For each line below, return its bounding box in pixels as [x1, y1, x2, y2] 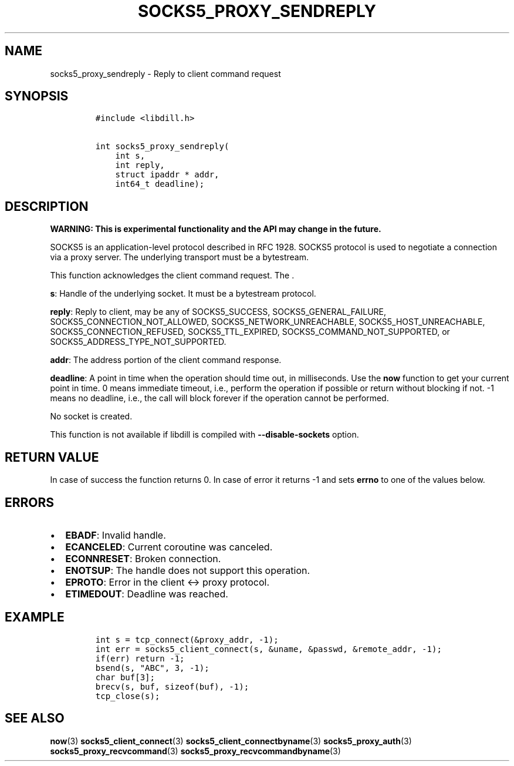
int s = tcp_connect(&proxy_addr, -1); [95, 634, 279, 644]
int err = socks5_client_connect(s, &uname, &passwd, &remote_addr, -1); [95, 644, 442, 654]
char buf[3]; [95, 672, 155, 682]
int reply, [115, 160, 165, 170]
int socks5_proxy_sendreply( [95, 142, 229, 152]
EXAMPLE [5, 610, 65, 625]
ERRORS [5, 495, 55, 510]
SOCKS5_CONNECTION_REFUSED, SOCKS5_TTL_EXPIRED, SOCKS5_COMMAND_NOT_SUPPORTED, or [50, 327, 450, 337]
